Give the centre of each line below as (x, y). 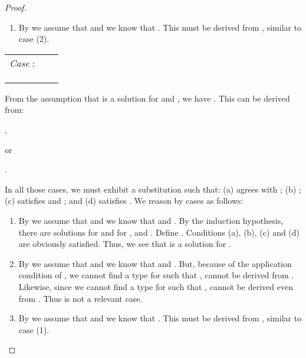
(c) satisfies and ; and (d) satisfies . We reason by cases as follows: (124, 201)
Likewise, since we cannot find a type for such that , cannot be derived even (156, 286)
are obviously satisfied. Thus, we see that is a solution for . (125, 244)
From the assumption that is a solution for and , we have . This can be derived (147, 98)
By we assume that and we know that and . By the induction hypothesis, (151, 220)
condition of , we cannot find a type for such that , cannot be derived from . (156, 275)
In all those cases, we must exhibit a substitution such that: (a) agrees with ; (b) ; (153, 189)
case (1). (34, 329)
